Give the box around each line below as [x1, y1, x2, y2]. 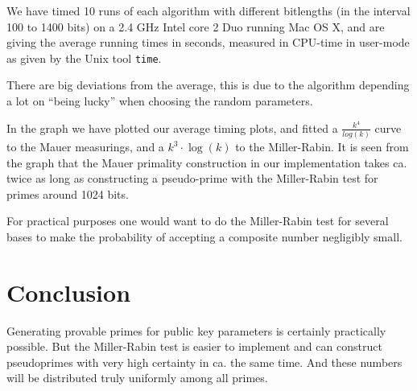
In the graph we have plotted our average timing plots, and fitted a [6, 119, 338, 136]
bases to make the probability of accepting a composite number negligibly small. [6, 228, 403, 245]
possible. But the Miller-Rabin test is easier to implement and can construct [6, 338, 382, 355]
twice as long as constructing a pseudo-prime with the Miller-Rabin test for [6, 170, 378, 187]
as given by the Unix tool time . [6, 49, 162, 66]
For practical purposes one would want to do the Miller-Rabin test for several [6, 212, 389, 229]
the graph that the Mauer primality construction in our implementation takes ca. [6, 154, 407, 171]
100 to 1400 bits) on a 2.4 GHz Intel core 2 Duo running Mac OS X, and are [6, 18, 385, 35]
